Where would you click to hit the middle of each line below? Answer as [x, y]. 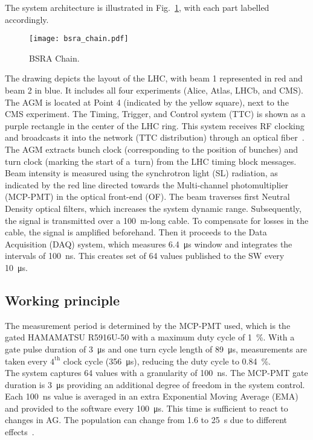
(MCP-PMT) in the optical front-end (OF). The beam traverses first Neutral [147, 196]
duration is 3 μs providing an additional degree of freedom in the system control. [155, 384]
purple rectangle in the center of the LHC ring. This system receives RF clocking [155, 125]
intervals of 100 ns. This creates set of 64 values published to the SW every [145, 256]
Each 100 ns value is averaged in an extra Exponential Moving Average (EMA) [152, 396]
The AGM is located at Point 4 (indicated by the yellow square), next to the [147, 102]
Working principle [63, 300]
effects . [20, 432]
